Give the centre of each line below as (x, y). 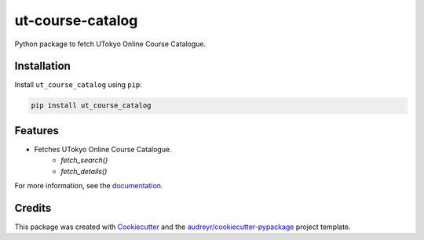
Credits (33, 208)
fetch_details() (84, 171)
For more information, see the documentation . (89, 186)
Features (37, 131)
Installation (42, 66)
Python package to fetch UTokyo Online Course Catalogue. (110, 44)
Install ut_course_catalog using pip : (79, 85)
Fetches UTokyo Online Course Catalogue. (103, 149)
